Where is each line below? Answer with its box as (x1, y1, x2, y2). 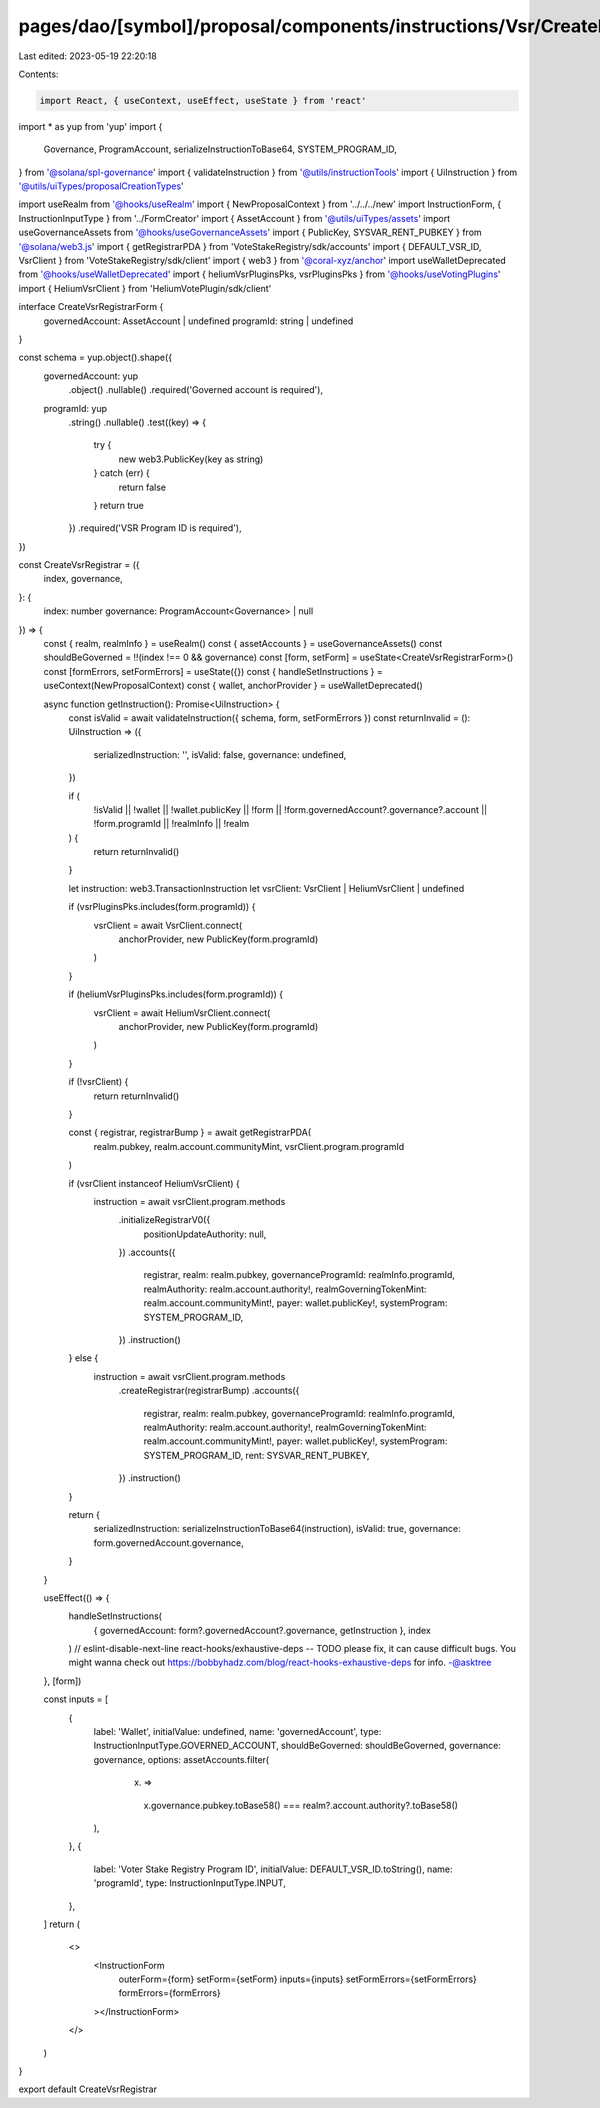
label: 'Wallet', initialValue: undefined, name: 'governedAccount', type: (93, 1726, 382, 1738)
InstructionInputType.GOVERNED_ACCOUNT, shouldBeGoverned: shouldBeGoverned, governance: (93, 1740, 502, 1752)
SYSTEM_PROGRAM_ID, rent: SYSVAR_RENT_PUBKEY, (143, 1449, 370, 1461)
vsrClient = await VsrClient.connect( (93, 919, 243, 931)
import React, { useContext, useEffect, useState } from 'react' (39, 95, 367, 106)
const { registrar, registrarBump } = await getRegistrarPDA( (68, 1126, 312, 1139)
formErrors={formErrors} (118, 1987, 222, 1999)
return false (118, 481, 167, 493)
